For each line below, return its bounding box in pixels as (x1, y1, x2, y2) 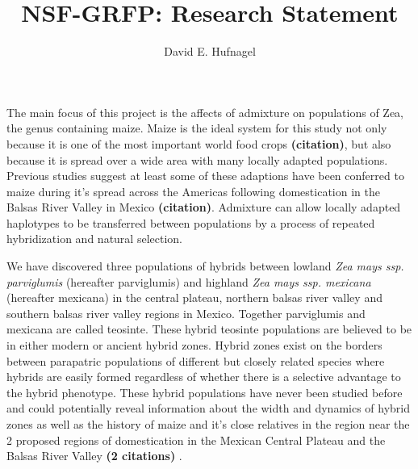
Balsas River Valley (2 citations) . (6, 447, 182, 464)
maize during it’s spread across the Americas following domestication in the (6, 182, 380, 199)
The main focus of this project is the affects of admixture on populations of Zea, (6, 103, 404, 120)
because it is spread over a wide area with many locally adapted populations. (6, 151, 388, 168)
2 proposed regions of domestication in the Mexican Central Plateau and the (6, 431, 386, 448)
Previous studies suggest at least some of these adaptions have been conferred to (6, 167, 404, 184)
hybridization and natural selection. (6, 230, 182, 247)
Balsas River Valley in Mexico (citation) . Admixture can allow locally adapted (6, 199, 401, 216)
